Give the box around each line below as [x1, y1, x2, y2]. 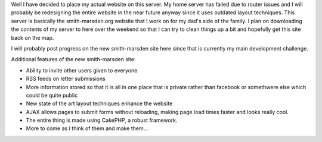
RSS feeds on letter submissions [26, 75, 106, 83]
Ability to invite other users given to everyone [26, 67, 138, 74]
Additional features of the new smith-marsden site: [11, 56, 136, 63]
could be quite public [26, 91, 78, 99]
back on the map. [11, 34, 54, 41]
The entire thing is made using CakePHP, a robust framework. [26, 116, 178, 124]
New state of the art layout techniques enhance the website [26, 100, 173, 107]
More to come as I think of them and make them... [26, 125, 148, 132]
